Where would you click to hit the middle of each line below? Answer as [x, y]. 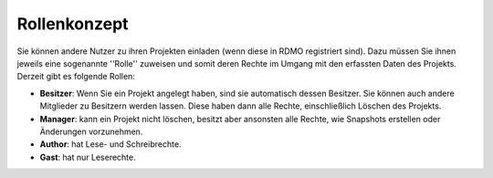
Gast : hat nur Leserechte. [88, 157]
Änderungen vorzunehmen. [91, 131]
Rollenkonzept [73, 24]
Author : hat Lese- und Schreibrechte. [110, 144]
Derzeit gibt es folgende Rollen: [76, 77]
